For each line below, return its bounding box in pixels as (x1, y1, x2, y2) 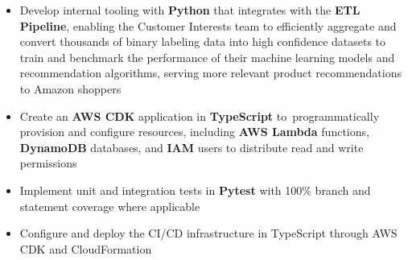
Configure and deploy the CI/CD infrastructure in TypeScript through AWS (19, 225, 398, 241)
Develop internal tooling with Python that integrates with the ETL (19, 2, 361, 18)
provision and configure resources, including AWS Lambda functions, (19, 123, 369, 140)
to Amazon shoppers (19, 80, 122, 97)
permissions (19, 155, 77, 171)
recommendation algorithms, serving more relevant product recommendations (19, 64, 402, 81)
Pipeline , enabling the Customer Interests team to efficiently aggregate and (19, 17, 397, 34)
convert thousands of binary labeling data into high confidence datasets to (19, 33, 386, 50)
